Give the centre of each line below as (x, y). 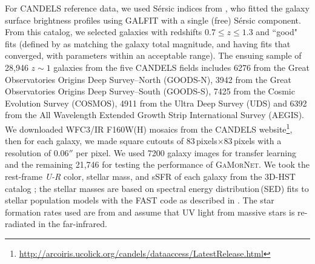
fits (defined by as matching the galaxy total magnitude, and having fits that (148, 43)
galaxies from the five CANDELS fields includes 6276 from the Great (181, 67)
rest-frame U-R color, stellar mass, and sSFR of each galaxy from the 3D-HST (150, 176)
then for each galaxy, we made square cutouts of (94, 141)
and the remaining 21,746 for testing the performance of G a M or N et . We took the (157, 164)
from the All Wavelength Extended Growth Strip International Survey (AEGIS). (154, 115)
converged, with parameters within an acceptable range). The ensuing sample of (153, 55)
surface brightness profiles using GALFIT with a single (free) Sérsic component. (153, 20)
